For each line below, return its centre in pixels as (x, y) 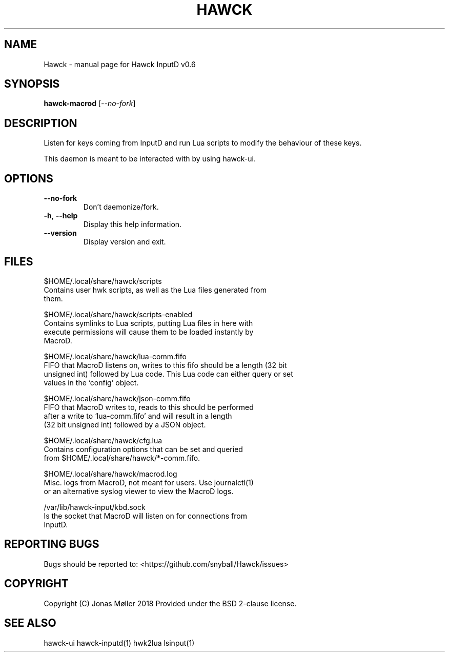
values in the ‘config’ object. (91, 382)
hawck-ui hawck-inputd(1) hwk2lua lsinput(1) (119, 643)
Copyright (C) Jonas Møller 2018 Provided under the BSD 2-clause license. (170, 603)
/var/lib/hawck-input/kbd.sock (95, 507)
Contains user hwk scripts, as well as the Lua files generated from (155, 290)
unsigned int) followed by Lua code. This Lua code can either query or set (168, 374)
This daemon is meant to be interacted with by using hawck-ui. (150, 159)
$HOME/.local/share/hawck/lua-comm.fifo (115, 356)
